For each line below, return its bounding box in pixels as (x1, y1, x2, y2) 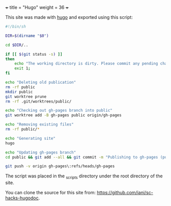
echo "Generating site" (5, 136, 56, 141)
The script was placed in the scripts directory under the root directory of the (5, 173, 163, 181)
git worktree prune (5, 94, 47, 99)
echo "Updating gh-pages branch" (5, 150, 76, 155)
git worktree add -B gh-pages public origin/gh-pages (5, 113, 122, 118)
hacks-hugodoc (5, 195, 39, 201)
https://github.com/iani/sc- (96, 190, 154, 196)
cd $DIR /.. (5, 42, 28, 47)
